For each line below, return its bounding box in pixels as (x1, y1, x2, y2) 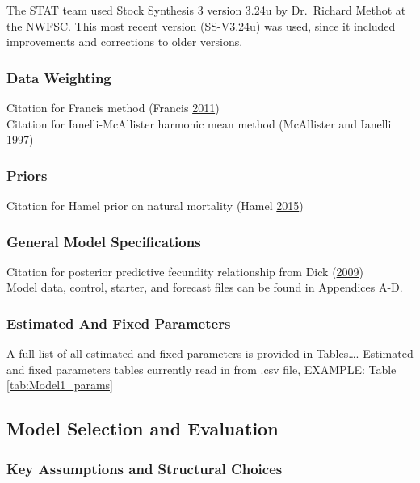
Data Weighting (6, 67, 111, 87)
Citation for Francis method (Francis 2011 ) (6, 99, 220, 115)
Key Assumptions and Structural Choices (6, 458, 283, 478)
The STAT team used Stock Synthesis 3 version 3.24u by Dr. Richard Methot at (6, 2, 406, 18)
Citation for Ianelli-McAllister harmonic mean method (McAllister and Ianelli (6, 115, 392, 132)
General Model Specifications (6, 231, 201, 251)
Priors (6, 165, 48, 185)
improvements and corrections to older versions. (6, 33, 243, 50)
